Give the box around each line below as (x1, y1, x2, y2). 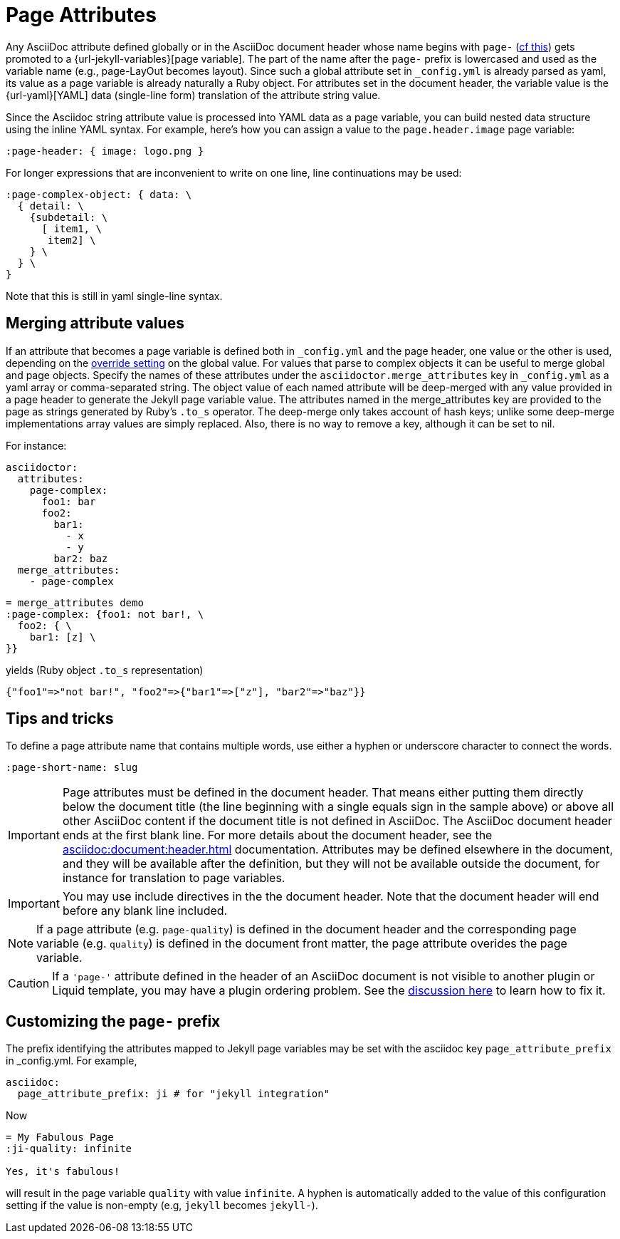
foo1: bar (41, 495, 96, 507)
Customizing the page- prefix (6, 1012, 221, 1030)
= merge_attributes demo (6, 596, 144, 608)
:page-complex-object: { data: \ (6, 188, 192, 200)
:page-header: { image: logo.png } (6, 145, 204, 157)
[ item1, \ (41, 222, 102, 234)
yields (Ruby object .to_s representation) (6, 663, 204, 676)
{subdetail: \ (29, 211, 108, 223)
